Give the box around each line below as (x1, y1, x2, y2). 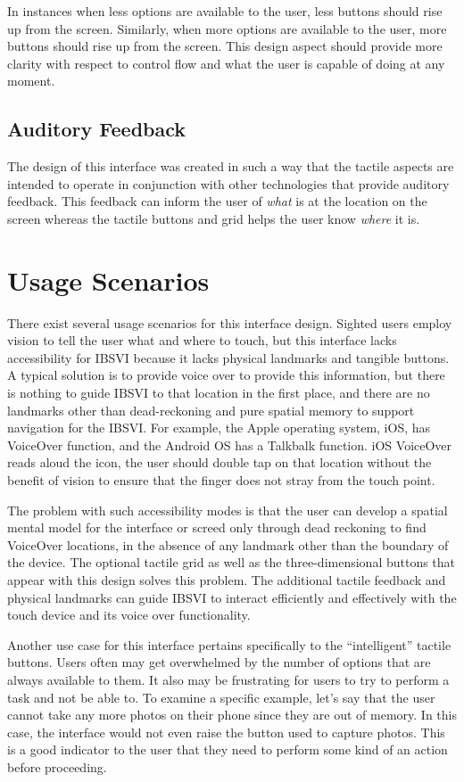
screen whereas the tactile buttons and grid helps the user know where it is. (7, 209, 420, 227)
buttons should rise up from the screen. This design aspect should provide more (7, 37, 443, 55)
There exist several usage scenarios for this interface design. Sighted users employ (7, 313, 452, 332)
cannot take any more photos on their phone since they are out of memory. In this (7, 705, 457, 724)
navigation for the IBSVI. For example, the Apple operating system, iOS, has (7, 418, 431, 437)
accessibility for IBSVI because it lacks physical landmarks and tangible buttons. (7, 348, 450, 366)
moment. (7, 71, 55, 90)
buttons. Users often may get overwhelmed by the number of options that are (7, 653, 431, 671)
